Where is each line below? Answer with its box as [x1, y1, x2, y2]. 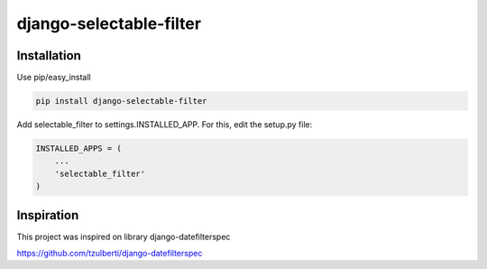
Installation [16, 48, 81, 63]
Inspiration [16, 208, 79, 223]
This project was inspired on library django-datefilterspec [16, 231, 231, 242]
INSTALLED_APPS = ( [35, 144, 122, 153]
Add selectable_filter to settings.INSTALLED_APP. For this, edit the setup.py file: [16, 119, 313, 130]
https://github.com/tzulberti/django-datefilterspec [16, 248, 203, 259]
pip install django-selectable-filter [35, 96, 207, 107]
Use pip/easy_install [16, 72, 91, 83]
